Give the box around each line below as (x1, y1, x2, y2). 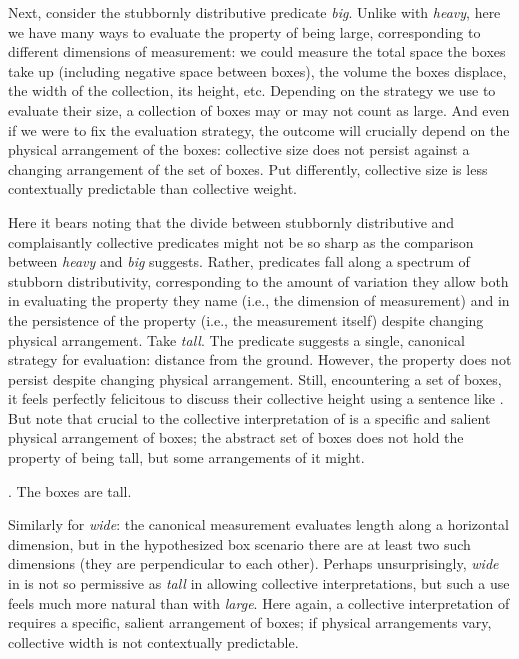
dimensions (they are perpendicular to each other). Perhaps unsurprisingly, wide (8, 553, 499, 574)
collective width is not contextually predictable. (8, 631, 299, 652)
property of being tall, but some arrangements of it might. (8, 447, 365, 468)
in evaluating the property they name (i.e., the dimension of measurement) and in (8, 290, 510, 311)
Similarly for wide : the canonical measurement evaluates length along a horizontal (8, 514, 509, 535)
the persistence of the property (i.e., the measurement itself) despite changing (8, 309, 484, 330)
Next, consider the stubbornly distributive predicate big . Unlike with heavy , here (8, 2, 501, 22)
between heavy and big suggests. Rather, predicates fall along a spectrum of (8, 251, 470, 272)
